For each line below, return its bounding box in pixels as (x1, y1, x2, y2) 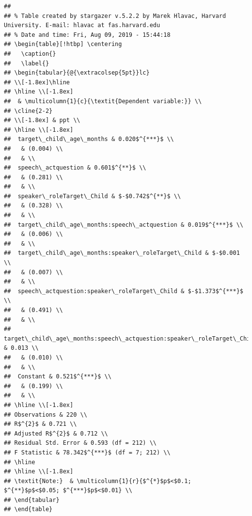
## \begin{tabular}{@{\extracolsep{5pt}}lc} (4, 69, 150, 77)
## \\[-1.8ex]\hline (4, 78, 70, 86)
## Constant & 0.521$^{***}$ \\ (4, 373, 111, 380)
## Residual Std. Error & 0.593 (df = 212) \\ (4, 439, 157, 447)
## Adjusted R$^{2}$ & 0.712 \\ (4, 430, 108, 437)
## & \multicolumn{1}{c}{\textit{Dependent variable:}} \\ (4, 97, 202, 105)
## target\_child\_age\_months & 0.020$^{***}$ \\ (4, 136, 174, 143)
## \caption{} (4, 50, 56, 57)
